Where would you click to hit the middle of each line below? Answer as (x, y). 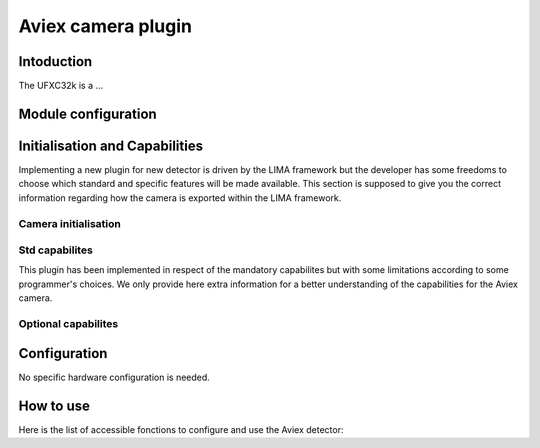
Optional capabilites (68, 324)
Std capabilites (56, 250)
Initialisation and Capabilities (111, 145)
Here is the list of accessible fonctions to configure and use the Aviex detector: (181, 429)
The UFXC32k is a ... (61, 86)
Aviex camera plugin (105, 26)
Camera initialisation (70, 223)
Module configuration (87, 113)
